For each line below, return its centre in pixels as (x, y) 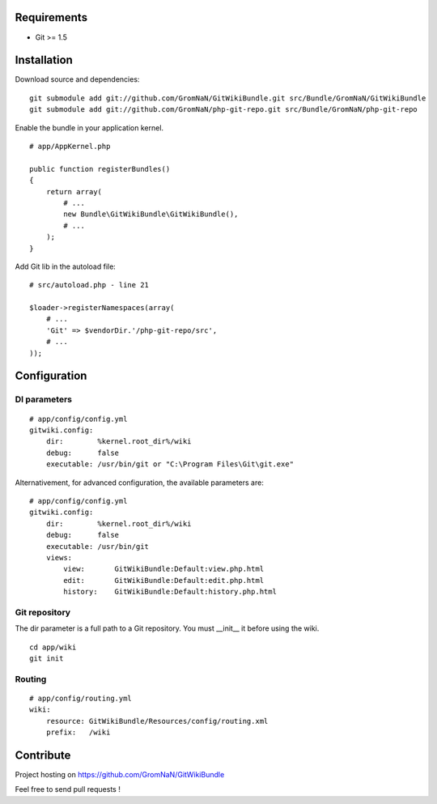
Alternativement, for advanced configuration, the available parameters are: (140, 483)
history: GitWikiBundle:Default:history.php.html (170, 592)
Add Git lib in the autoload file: (66, 266)
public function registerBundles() (100, 169)
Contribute (43, 755)
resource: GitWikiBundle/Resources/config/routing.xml (157, 721)
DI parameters (44, 399)
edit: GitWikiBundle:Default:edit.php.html (164, 580)
